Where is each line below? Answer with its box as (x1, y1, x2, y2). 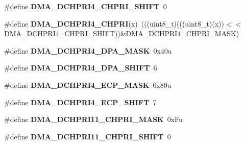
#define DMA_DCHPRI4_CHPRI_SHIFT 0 (4, 1, 167, 11)
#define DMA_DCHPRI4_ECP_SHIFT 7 (4, 96, 157, 107)
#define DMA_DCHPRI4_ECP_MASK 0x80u (4, 79, 171, 90)
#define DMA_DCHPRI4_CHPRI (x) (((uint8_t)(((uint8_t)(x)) (4, 18, 225, 29)
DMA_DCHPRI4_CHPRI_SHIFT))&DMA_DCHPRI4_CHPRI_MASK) (4, 28, 239, 39)
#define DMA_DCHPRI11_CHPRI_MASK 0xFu (4, 114, 183, 125)
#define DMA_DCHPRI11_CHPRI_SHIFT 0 (4, 131, 171, 141)
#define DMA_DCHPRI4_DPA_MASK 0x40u (4, 45, 172, 56)
